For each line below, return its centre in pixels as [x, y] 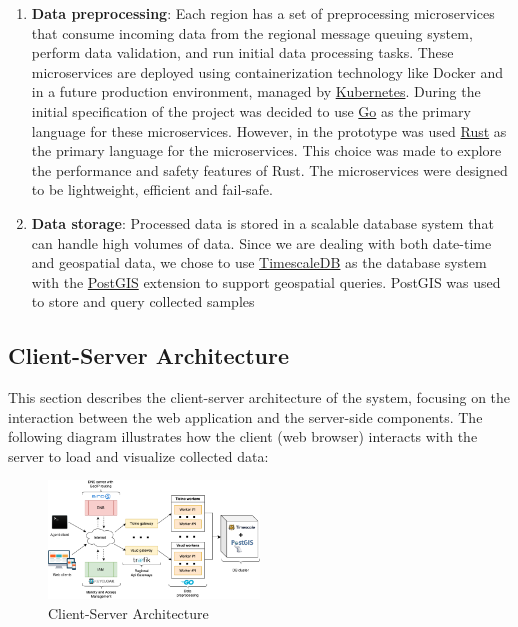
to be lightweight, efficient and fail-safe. [152, 189]
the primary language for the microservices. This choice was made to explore [266, 150]
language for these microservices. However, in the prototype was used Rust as [269, 130]
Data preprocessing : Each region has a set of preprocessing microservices [263, 13]
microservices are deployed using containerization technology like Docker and [267, 71]
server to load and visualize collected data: [138, 455]
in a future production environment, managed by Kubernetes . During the [256, 91]
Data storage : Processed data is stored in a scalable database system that [262, 222]
